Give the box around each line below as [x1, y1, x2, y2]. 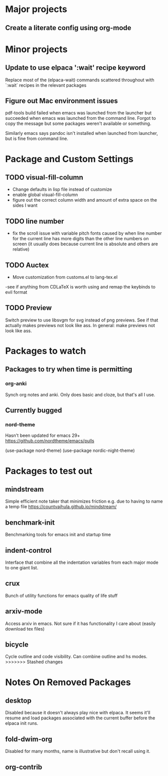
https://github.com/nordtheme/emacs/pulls [5, 438, 94, 444]
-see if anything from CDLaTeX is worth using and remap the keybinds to [5, 284, 155, 290]
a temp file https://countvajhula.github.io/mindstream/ [5, 504, 117, 510]
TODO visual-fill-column [5, 173, 84, 182]
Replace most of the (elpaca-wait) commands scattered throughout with [5, 77, 154, 83]
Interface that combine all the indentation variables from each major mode [5, 559, 159, 565]
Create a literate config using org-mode [5, 24, 131, 32]
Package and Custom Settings [5, 153, 134, 165]
